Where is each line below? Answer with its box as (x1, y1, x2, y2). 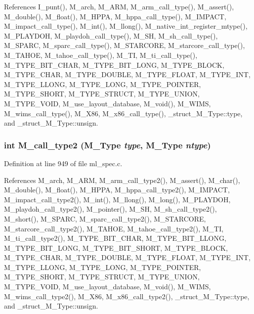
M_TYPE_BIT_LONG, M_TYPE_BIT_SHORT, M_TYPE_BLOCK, (4, 242, 228, 253)
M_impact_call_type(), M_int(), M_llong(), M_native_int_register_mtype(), (4, 21, 248, 31)
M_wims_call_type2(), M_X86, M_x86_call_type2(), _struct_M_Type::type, (4, 291, 250, 301)
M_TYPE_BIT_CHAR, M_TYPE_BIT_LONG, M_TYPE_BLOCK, (4, 59, 224, 70)
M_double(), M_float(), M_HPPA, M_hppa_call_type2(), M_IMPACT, (4, 184, 230, 195)
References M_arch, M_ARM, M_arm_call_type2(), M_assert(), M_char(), (4, 175, 240, 185)
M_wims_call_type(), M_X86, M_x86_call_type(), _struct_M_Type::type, (4, 108, 243, 118)
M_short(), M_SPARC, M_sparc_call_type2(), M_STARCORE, (4, 213, 206, 224)
